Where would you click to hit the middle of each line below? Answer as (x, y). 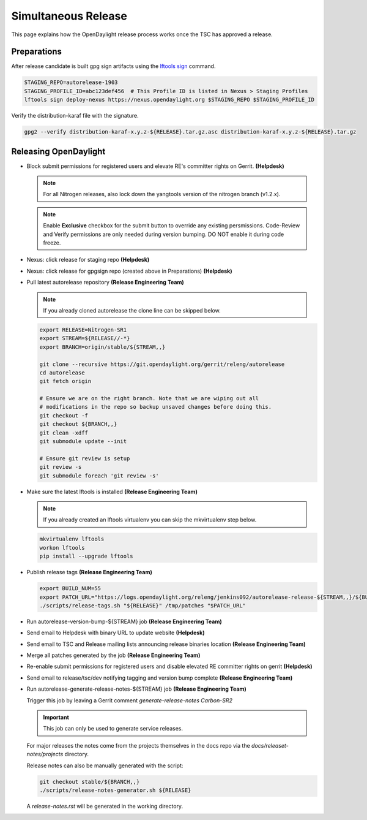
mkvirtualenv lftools (72, 539)
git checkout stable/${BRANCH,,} (90, 782)
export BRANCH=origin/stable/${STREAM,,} (102, 347)
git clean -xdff (64, 433)
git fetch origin (65, 381)
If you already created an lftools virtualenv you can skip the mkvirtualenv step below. (150, 520)
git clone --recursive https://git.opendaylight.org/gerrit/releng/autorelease (162, 364)
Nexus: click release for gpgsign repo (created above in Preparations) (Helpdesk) (129, 271)
